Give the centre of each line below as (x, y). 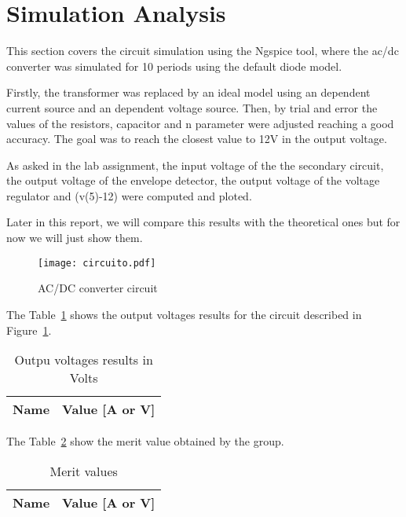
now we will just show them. (75, 238)
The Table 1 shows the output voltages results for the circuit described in (184, 314)
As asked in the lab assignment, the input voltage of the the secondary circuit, (195, 165)
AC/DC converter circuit (98, 288)
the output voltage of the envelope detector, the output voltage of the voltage (193, 180)
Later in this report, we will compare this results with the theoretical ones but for (203, 222)
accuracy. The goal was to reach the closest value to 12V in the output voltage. (197, 139)
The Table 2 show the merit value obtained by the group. (145, 441)
